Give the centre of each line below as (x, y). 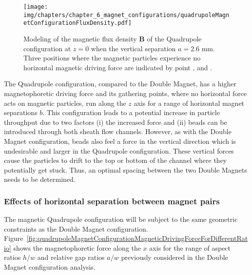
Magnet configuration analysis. (50, 267)
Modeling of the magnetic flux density (80, 38)
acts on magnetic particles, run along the (65, 103)
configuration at (47, 48)
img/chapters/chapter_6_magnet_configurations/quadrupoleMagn (126, 15)
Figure (14, 238)
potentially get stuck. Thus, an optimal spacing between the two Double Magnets (126, 169)
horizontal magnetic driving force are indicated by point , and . (118, 67)
